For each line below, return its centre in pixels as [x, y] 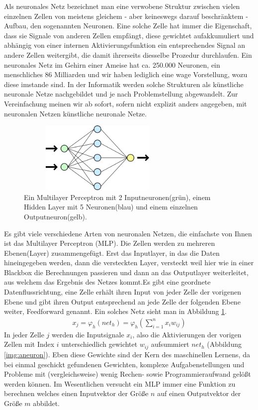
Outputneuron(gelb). [55, 216]
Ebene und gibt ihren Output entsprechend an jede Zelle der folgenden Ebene [122, 301]
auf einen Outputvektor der [199, 393]
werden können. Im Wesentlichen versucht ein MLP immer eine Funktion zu [120, 383]
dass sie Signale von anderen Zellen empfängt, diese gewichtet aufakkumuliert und [129, 35]
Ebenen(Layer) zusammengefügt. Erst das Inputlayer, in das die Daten [112, 253]
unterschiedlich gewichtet [99, 344]
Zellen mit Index [29, 344]
